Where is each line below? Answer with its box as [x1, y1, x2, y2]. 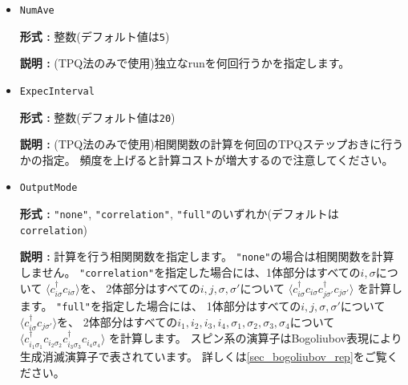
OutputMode [19, 182, 78, 194]
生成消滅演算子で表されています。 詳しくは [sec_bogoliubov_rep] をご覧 [19, 348, 387, 365]
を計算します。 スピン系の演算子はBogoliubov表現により [109, 330, 402, 346]
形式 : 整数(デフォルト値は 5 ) [19, 27, 170, 44]
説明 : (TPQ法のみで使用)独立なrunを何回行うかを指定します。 [19, 55, 350, 71]
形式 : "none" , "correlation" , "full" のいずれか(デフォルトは [19, 205, 339, 222]
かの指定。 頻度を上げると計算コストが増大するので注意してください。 [19, 151, 394, 168]
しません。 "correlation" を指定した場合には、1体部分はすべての [19, 264, 361, 281]
